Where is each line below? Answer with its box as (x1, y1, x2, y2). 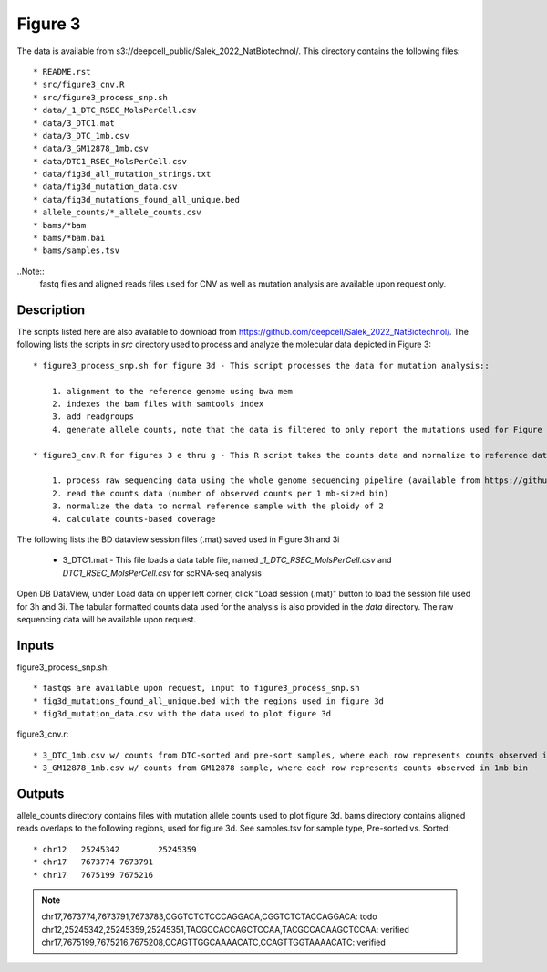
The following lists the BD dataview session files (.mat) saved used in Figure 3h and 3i (16, 534, 340, 545)
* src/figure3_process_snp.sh (33, 92, 169, 102)
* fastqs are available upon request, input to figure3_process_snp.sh (33, 683, 360, 694)
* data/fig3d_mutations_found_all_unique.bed (33, 194, 241, 204)
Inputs (16, 637, 55, 653)
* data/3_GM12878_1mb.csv (33, 143, 150, 154)
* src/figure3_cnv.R (33, 79, 125, 90)
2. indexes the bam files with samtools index (51, 399, 264, 410)
